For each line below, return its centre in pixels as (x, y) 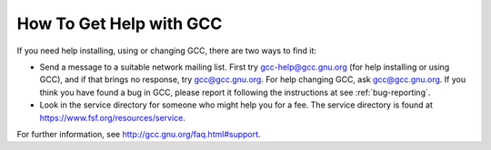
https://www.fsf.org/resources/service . (113, 117)
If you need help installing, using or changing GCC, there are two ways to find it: (167, 51)
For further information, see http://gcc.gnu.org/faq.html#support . (139, 134)
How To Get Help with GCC (120, 23)
